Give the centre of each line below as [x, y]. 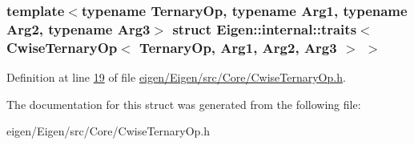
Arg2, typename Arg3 [78, 28]
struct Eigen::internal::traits [265, 28]
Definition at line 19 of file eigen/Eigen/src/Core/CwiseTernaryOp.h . [176, 77]
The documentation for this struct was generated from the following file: [184, 104]
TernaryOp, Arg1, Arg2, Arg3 [238, 47]
